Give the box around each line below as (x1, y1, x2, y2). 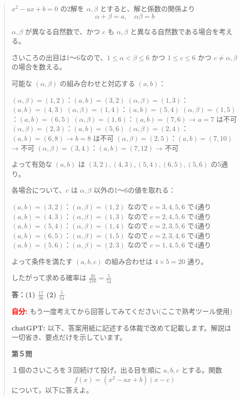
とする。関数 (181, 365, 222, 375)
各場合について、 (11, 185, 66, 195)
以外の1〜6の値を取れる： (93, 185, 176, 195)
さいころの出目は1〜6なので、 (11, 52, 107, 62)
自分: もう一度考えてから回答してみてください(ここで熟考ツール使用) (11, 306, 232, 316)
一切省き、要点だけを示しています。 (11, 332, 126, 342)
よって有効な (11, 159, 52, 169)
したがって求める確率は (11, 272, 87, 283)
